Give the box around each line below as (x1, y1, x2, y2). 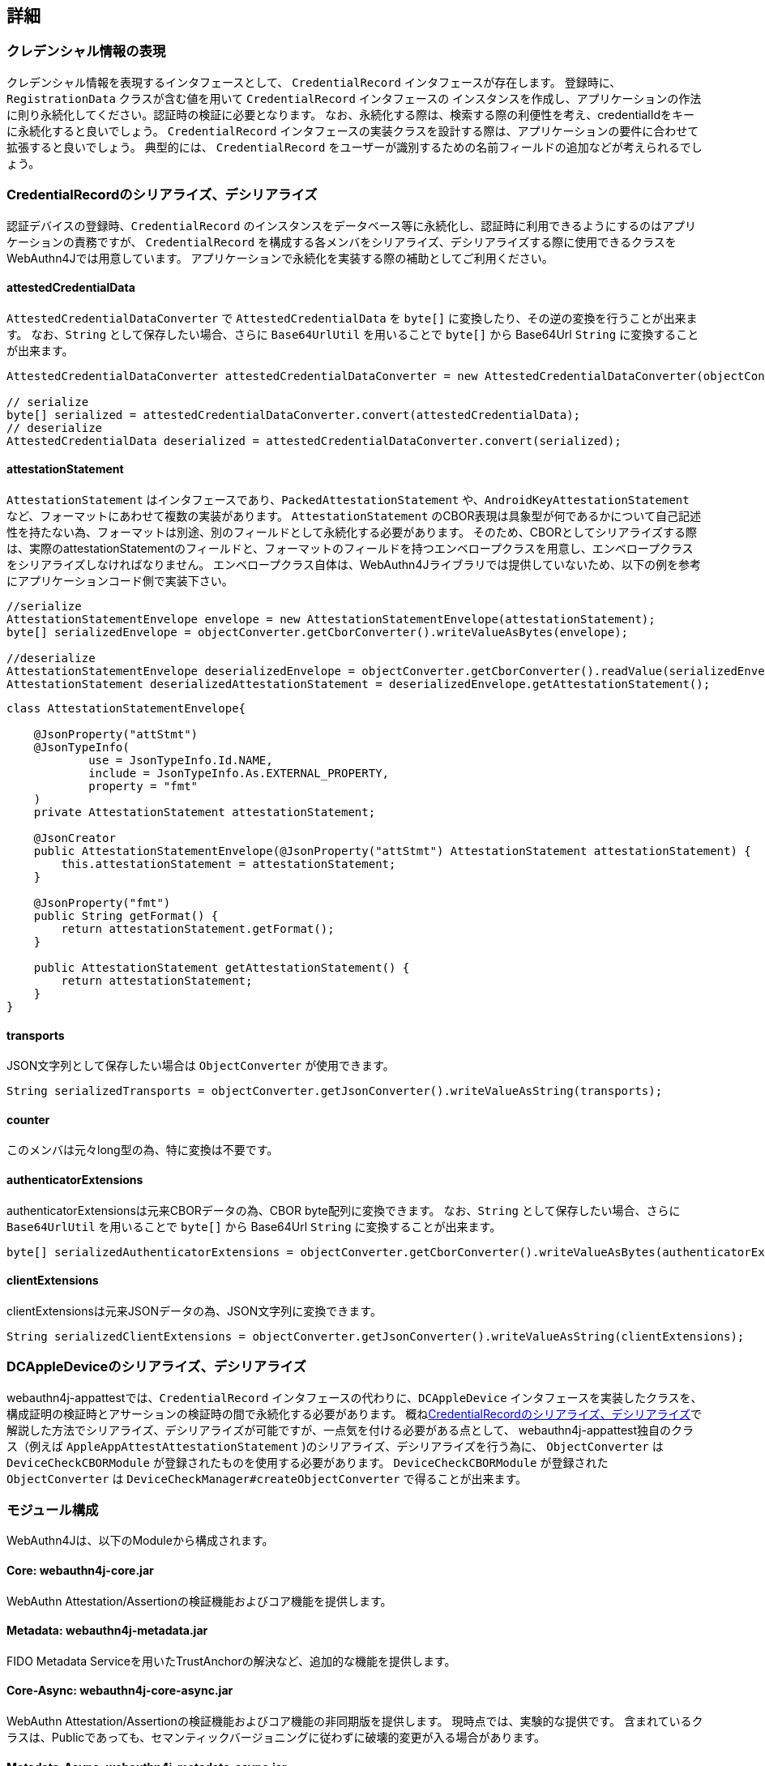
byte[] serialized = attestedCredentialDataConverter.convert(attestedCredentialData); (6, 408, 581, 421)
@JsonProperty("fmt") (33, 896, 171, 909)
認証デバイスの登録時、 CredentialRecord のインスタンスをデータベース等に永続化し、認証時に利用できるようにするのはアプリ (6, 218, 696, 233)
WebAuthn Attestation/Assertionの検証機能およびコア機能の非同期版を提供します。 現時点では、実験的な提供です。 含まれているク (6, 1714, 703, 1729)
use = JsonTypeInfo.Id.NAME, (88, 753, 273, 767)
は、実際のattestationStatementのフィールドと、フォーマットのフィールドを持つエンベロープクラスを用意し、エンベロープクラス (6, 541, 694, 555)
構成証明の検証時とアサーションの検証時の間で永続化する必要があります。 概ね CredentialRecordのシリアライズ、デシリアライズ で (6, 1406, 703, 1421)
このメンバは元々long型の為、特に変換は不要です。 (6, 1143, 279, 1157)
